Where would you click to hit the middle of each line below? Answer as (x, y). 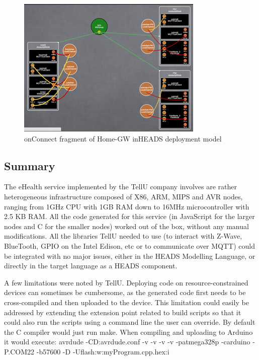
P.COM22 (19, 351)
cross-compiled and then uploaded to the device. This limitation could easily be (126, 302)
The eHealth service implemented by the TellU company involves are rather (121, 187)
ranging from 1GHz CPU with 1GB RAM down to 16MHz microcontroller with (127, 206)
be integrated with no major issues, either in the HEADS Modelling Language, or (130, 256)
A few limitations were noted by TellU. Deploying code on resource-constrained (126, 282)
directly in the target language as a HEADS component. (91, 266)
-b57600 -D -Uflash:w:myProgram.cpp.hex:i (103, 351)
